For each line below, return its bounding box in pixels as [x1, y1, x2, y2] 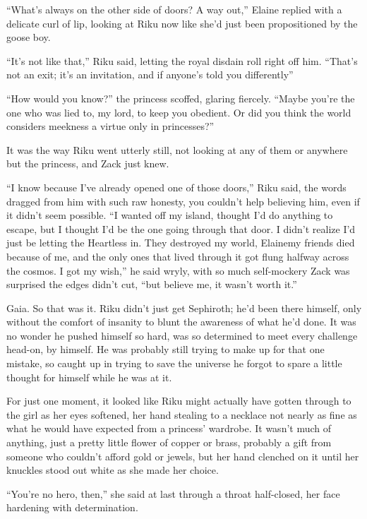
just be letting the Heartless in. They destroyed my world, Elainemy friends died [6, 235, 355, 250]
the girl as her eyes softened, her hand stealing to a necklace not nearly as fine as [6, 407, 357, 422]
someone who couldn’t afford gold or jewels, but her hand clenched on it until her [6, 448, 359, 463]
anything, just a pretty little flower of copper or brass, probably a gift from [6, 435, 332, 450]
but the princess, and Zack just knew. [6, 156, 169, 171]
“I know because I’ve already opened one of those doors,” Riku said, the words [6, 179, 347, 194]
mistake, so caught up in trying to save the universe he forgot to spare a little [6, 356, 342, 371]
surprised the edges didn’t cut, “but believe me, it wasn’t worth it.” [6, 277, 297, 292]
